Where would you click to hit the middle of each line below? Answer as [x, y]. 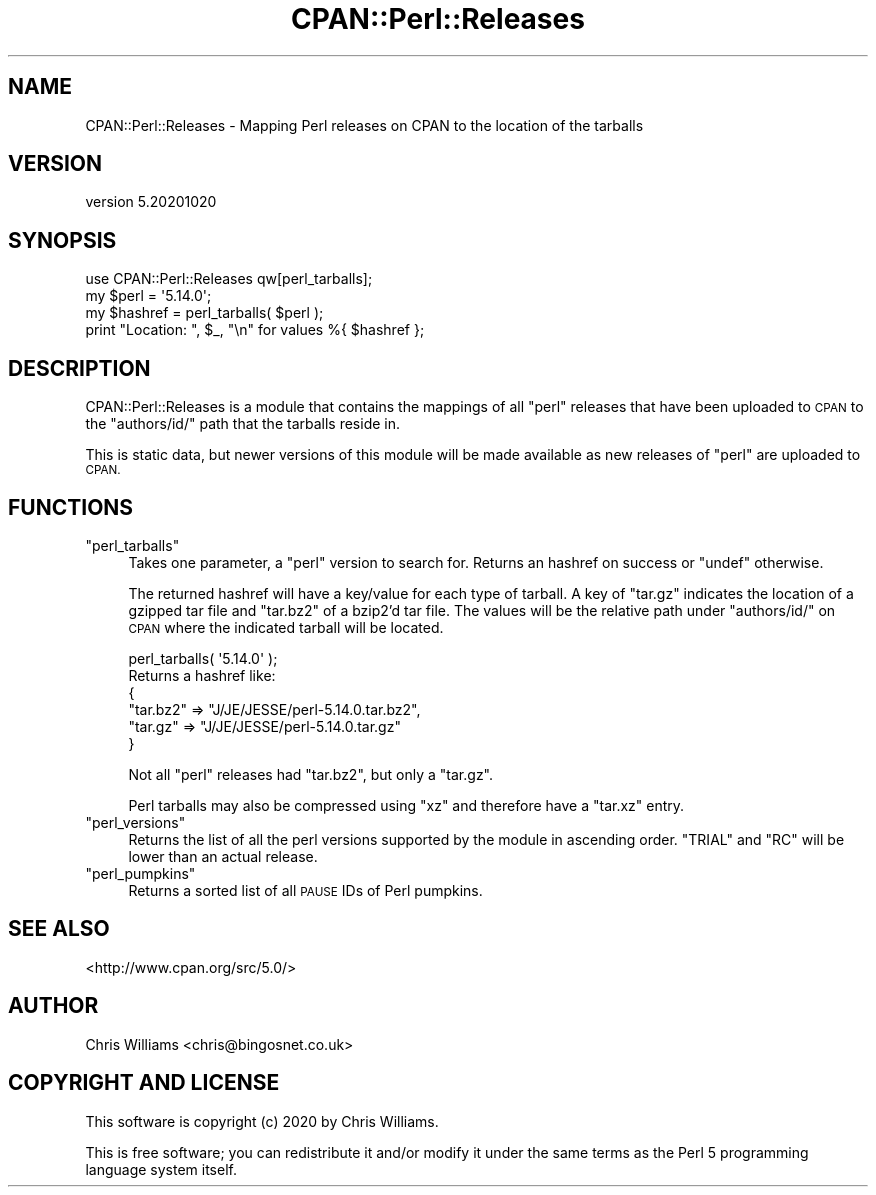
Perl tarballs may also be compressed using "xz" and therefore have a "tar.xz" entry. [406, 805]
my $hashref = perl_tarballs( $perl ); [204, 313]
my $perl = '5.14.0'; [148, 296]
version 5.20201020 [151, 202]
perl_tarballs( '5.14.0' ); [203, 658]
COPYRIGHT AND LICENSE [144, 1083]
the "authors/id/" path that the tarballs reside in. [243, 424]
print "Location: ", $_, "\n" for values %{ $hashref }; [255, 330]
